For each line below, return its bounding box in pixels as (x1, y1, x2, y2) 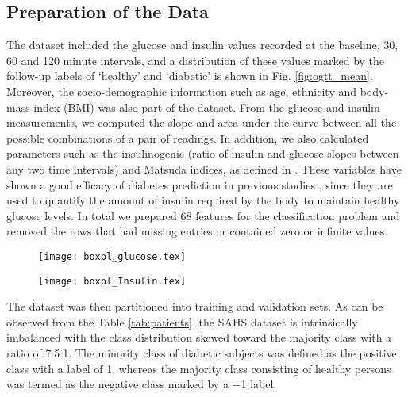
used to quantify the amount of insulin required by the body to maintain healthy (6, 192, 400, 208)
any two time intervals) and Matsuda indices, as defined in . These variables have (6, 160, 402, 177)
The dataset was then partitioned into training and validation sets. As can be (6, 298, 383, 315)
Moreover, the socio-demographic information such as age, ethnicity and (6, 82, 356, 99)
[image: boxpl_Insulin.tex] (38, 275, 187, 287)
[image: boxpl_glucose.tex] (38, 250, 187, 262)
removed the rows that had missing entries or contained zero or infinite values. (6, 223, 388, 239)
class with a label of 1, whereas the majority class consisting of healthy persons (6, 360, 391, 376)
